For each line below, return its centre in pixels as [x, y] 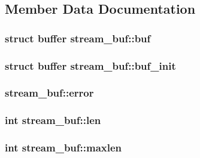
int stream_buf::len [53, 120]
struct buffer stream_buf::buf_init [90, 65]
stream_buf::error [49, 93]
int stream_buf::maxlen [63, 148]
